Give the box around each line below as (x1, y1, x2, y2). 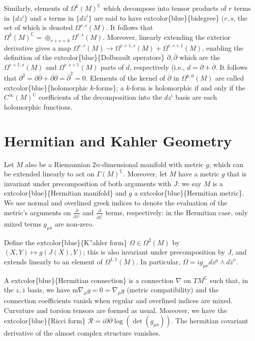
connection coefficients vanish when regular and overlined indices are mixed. (4, 295, 233, 306)
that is (227, 169, 247, 179)
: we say (177, 178, 201, 188)
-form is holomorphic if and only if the (129, 82, 245, 92)
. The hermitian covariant (171, 315, 249, 326)
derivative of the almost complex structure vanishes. (4, 328, 161, 338)
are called (215, 73, 244, 83)
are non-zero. (55, 218, 94, 228)
